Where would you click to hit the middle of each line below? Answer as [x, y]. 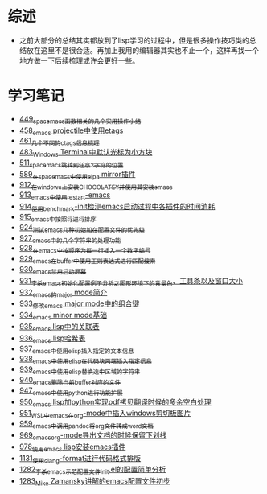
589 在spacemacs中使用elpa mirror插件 [77, 175]
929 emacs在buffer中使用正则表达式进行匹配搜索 [87, 260]
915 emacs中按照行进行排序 [58, 218]
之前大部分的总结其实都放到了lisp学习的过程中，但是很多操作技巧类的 [134, 40]
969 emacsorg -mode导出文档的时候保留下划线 [93, 436]
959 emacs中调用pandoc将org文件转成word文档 [86, 425]
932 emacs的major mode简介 [63, 293]
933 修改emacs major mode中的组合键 [79, 305]
